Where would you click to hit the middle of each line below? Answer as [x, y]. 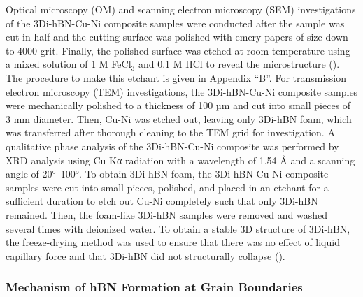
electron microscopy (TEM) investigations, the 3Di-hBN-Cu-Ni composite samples [182, 91]
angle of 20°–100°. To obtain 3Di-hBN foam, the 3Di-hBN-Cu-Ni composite [167, 174]
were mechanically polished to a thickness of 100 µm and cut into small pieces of [178, 105]
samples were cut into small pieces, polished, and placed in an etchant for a [167, 187]
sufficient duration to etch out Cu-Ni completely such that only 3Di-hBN [162, 201]
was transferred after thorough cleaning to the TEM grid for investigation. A [170, 132]
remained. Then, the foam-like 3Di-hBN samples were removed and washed [166, 214]
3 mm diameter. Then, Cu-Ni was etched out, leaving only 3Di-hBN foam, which [179, 118]
